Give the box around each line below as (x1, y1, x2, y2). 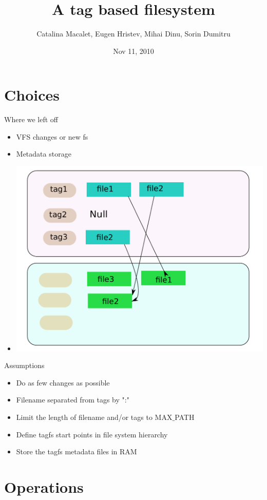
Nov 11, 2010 (113, 45, 154, 56)
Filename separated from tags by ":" (16, 394, 129, 405)
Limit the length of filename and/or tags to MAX (16, 412, 173, 422)
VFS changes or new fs (16, 131, 88, 142)
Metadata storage (16, 148, 71, 159)
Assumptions (4, 360, 45, 371)
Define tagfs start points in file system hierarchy (16, 429, 168, 439)
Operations (4, 476, 84, 497)
